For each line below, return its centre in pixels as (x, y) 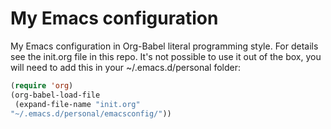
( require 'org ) (42, 85)
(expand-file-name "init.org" (77, 104)
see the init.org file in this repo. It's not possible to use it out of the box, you (166, 56)
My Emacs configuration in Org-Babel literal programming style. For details (164, 46)
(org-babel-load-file (55, 95)
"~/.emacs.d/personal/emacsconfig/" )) (91, 113)
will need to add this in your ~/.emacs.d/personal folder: (125, 67)
